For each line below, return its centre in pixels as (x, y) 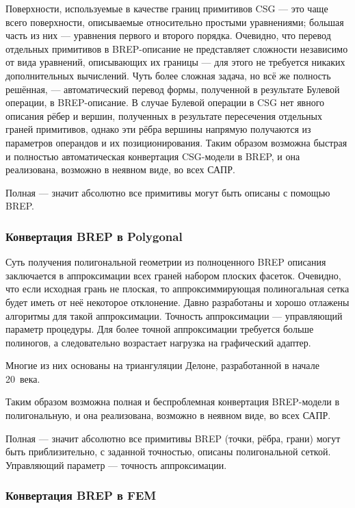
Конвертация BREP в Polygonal (94, 236)
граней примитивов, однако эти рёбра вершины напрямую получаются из (158, 129)
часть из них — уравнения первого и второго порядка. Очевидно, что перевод (168, 35)
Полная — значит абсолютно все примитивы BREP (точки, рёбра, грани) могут (173, 438)
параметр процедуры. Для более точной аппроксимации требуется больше (160, 329)
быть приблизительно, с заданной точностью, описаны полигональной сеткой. (168, 452)
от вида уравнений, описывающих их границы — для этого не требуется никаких (175, 62)
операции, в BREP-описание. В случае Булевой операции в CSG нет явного (165, 102)
